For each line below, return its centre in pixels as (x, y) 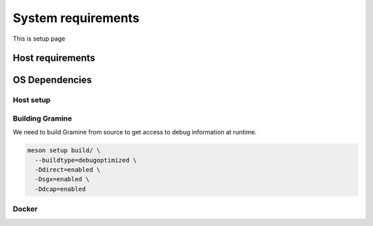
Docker (25, 209)
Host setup (32, 100)
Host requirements (54, 58)
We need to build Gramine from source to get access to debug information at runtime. (135, 132)
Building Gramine (42, 119)
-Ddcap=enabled (60, 189)
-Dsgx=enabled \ (62, 179)
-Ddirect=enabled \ (68, 170)
